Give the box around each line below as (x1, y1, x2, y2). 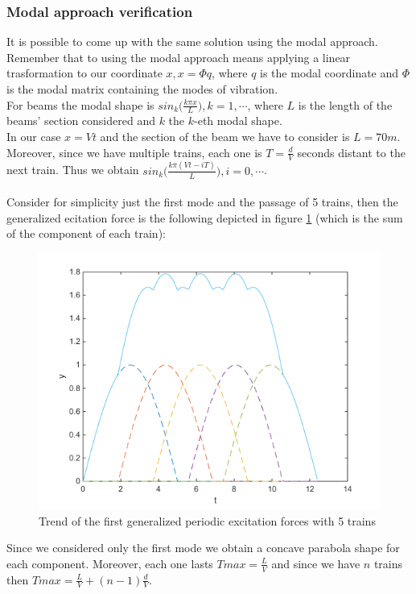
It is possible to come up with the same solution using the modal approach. (6, 33, 378, 50)
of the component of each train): (6, 225, 166, 242)
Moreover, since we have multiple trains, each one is (6, 143, 262, 160)
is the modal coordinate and (260, 64, 399, 81)
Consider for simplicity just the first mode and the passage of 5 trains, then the (6, 193, 398, 210)
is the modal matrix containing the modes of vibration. (6, 81, 278, 97)
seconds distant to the (297, 143, 406, 160)
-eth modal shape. (194, 112, 282, 129)
